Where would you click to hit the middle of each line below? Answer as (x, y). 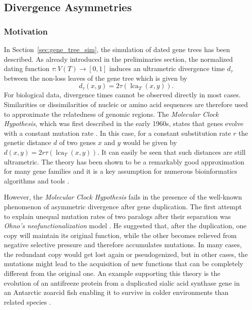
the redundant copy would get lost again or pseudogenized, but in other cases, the (126, 254)
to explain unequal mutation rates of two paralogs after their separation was (118, 216)
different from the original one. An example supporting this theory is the (112, 273)
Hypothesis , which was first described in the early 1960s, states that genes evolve (124, 123)
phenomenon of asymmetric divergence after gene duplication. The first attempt (123, 206)
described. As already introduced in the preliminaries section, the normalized (118, 59)
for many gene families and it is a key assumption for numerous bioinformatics (121, 171)
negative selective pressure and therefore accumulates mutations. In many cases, (123, 245)
